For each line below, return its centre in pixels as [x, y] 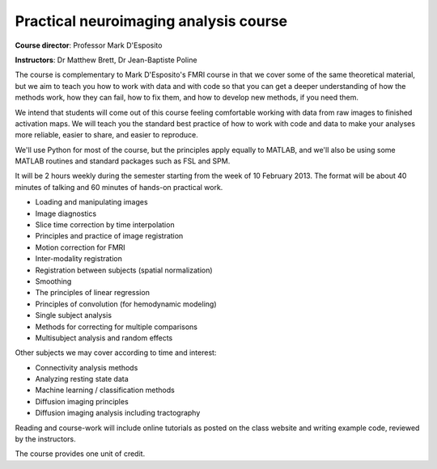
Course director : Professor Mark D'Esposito [89, 45]
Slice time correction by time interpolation [105, 225]
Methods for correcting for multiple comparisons [117, 327]
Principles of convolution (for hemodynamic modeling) [126, 304]
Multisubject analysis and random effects [104, 338]
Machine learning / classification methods [105, 390]
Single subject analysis [74, 315]
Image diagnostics [66, 213]
